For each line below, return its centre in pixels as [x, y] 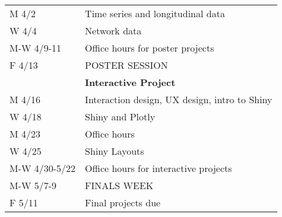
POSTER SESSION [126, 65]
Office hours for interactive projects [159, 168]
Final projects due [123, 202]
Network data [113, 31]
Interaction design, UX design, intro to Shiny [179, 99]
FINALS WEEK [119, 185]
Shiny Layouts [115, 151]
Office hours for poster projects [150, 48]
